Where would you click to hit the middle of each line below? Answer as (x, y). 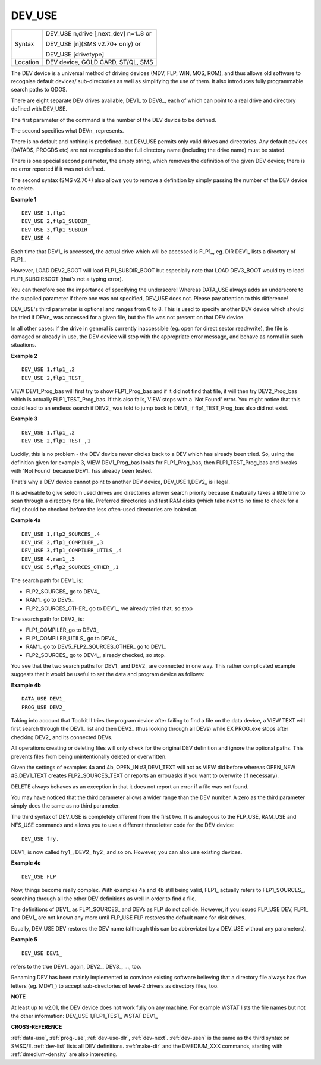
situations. (24, 345)
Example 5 (24, 940)
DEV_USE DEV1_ (42, 953)
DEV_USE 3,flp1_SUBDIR (55, 230)
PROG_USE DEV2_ (44, 707)
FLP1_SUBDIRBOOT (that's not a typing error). (67, 279)
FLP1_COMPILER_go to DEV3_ (62, 630)
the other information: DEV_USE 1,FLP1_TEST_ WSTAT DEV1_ (84, 1016)
